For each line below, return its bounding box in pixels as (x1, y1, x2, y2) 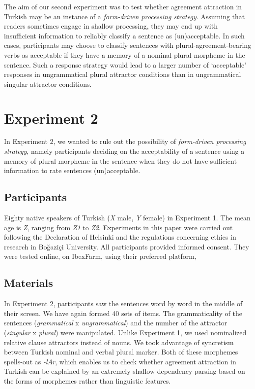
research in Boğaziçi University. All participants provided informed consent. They (4, 241, 249, 251)
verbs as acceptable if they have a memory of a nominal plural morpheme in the (4, 49, 245, 60)
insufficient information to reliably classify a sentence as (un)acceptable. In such (4, 30, 245, 40)
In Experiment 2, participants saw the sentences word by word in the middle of (4, 298, 243, 309)
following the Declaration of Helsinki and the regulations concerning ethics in (4, 232, 236, 242)
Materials (4, 275, 53, 290)
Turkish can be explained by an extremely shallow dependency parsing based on (4, 366, 245, 376)
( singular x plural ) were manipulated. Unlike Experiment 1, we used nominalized (4, 327, 247, 337)
